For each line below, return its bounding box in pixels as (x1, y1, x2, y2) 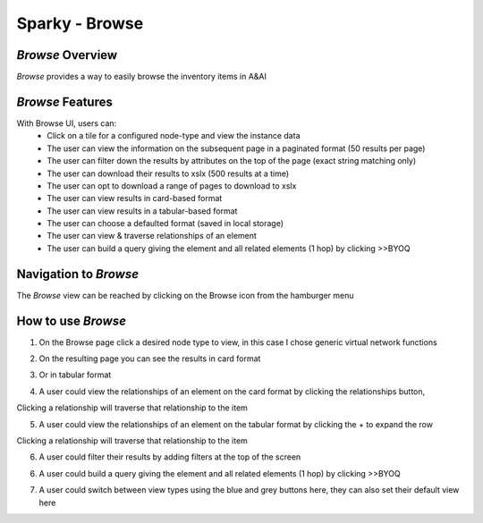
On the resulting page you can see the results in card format (38, 353, 261, 364)
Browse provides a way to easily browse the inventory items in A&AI (16, 72, 267, 82)
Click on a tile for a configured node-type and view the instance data (47, 131, 301, 141)
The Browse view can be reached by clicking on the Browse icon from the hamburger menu (16, 290, 354, 300)
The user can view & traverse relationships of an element (47, 231, 257, 241)
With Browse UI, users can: (16, 117, 117, 129)
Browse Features (16, 94, 114, 109)
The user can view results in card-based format (47, 193, 223, 204)
